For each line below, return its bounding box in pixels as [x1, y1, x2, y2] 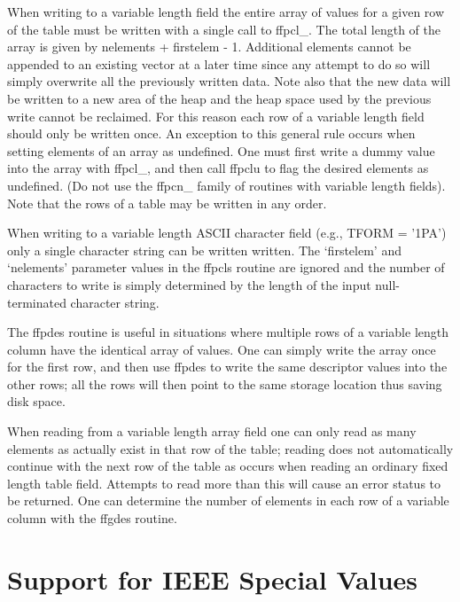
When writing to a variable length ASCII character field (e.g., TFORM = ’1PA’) [7, 223, 447, 242]
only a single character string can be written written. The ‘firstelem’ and [7, 240, 402, 259]
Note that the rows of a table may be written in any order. [7, 193, 327, 212]
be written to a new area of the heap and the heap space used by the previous [7, 89, 432, 107]
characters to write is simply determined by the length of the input [7, 275, 371, 293]
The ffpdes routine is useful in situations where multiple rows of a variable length [7, 323, 449, 341]
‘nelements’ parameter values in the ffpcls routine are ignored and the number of [7, 258, 445, 277]
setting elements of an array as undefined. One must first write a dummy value [7, 141, 435, 160]
